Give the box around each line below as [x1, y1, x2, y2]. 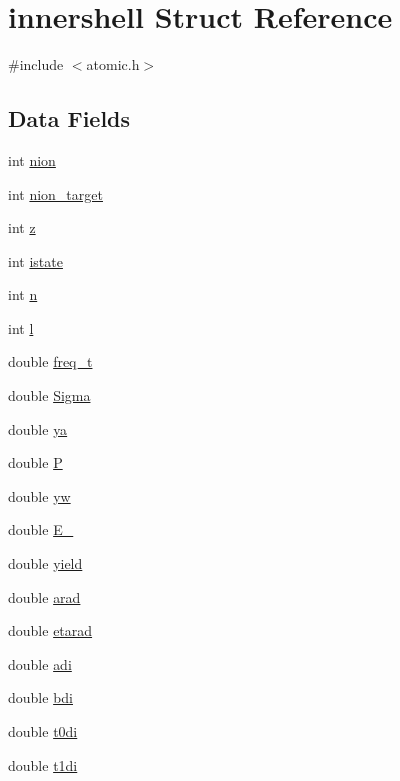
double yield [8, 553, 83, 574]
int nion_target [8, 183, 103, 204]
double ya [8, 418, 68, 439]
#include [8, 54, 64, 75]
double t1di [8, 754, 78, 775]
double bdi [8, 687, 73, 708]
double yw [8, 485, 71, 506]
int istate [8, 250, 63, 271]
